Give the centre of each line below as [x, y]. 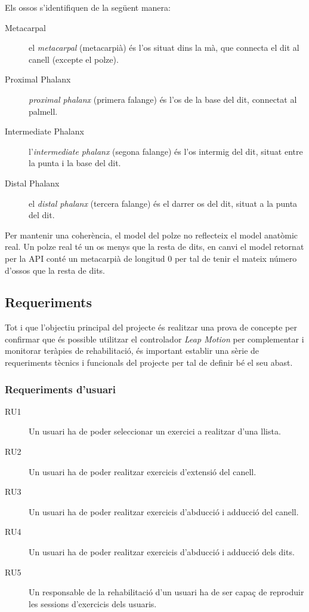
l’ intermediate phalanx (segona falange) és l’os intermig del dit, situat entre [166, 151]
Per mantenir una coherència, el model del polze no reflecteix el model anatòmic [152, 235]
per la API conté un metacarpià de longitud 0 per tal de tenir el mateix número [151, 258]
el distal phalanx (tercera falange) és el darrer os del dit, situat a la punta [163, 203]
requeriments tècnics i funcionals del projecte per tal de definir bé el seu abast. [149, 362]
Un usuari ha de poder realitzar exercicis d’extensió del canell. [143, 471]
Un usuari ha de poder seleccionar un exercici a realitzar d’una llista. [155, 431]
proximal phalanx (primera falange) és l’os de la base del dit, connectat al [163, 99]
